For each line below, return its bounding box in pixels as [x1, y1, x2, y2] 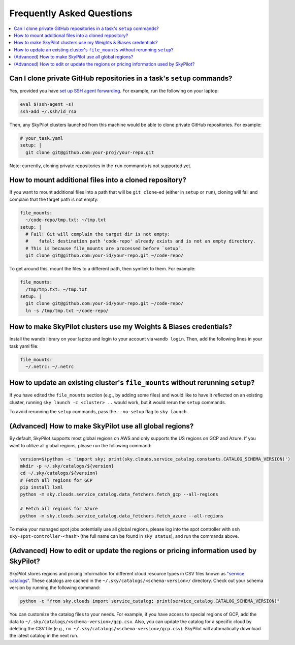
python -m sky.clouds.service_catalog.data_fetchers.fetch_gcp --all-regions [20, 492, 218, 498]
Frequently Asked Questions [9, 8, 133, 19]
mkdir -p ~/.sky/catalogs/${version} [20, 463, 114, 469]
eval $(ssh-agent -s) [20, 102, 74, 107]
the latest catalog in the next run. [9, 633, 79, 639]
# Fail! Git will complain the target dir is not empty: [25, 231, 170, 237]
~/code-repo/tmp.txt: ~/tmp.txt [25, 217, 106, 223]
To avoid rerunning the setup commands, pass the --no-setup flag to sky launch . [9, 409, 188, 415]
